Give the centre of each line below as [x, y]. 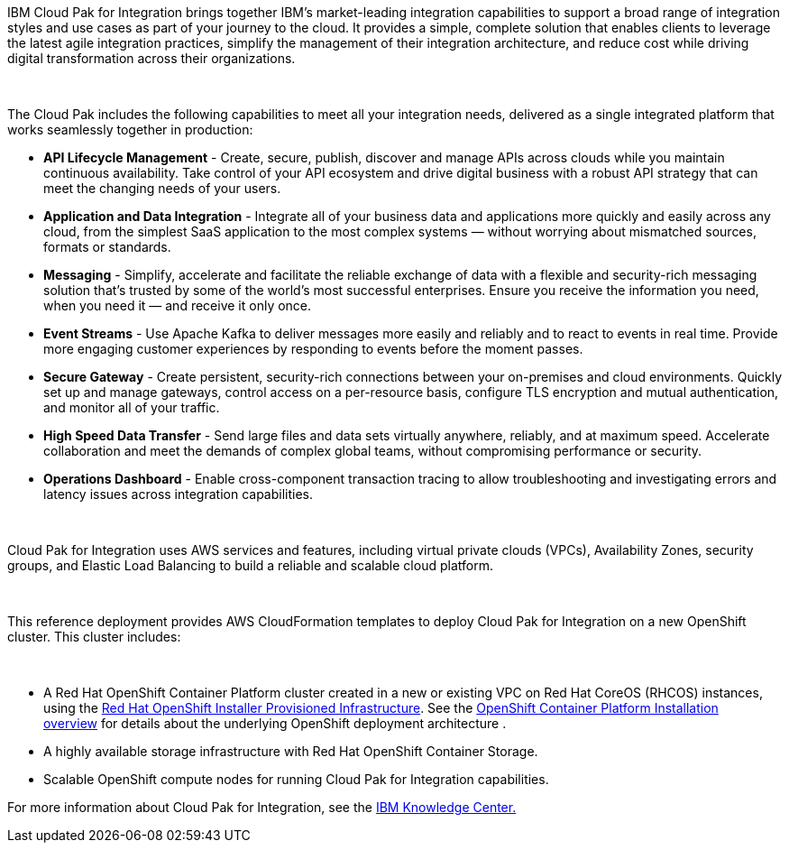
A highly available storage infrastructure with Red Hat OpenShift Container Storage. [291, 751]
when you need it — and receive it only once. [178, 305]
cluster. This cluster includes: [94, 637]
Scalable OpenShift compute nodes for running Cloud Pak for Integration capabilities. [296, 779]
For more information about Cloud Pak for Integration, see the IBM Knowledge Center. [262, 807]
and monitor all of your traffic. [132, 407]
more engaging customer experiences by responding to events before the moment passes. [313, 349]
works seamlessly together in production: [130, 129]
